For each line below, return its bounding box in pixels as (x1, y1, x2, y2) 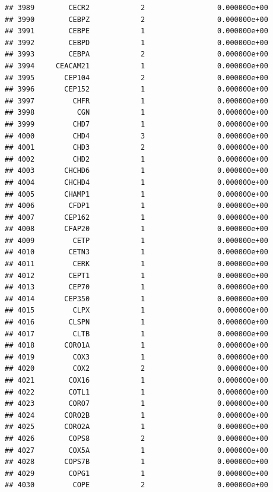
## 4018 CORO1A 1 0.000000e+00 (5, 341, 268, 350)
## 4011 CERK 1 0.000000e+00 (5, 260, 268, 269)
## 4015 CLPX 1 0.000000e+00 (5, 306, 268, 315)
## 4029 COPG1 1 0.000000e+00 (5, 469, 268, 478)
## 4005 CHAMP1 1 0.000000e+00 (5, 190, 268, 198)
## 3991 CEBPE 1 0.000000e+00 (5, 27, 268, 36)
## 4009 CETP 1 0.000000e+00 (5, 236, 268, 245)
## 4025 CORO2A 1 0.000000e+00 (5, 422, 268, 431)
